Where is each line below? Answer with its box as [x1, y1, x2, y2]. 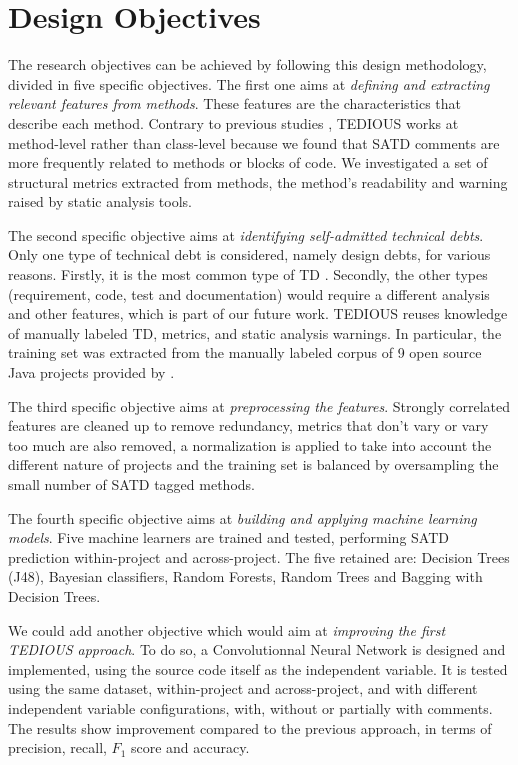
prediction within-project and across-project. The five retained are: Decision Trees [8, 546, 510, 567]
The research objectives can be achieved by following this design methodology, [8, 54, 487, 75]
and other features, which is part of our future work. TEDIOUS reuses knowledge [8, 303, 508, 324]
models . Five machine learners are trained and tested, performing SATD [8, 527, 449, 548]
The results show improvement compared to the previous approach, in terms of [8, 717, 492, 738]
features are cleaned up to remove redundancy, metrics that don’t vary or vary [8, 415, 489, 436]
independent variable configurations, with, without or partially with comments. [8, 697, 493, 718]
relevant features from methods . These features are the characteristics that [8, 93, 462, 114]
